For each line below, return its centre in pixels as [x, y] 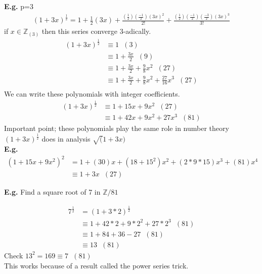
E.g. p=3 [19, 6]
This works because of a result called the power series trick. [96, 265]
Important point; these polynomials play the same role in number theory [117, 128]
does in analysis [66, 139]
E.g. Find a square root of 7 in [52, 192]
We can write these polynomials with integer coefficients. [92, 94]
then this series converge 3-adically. [96, 31]
